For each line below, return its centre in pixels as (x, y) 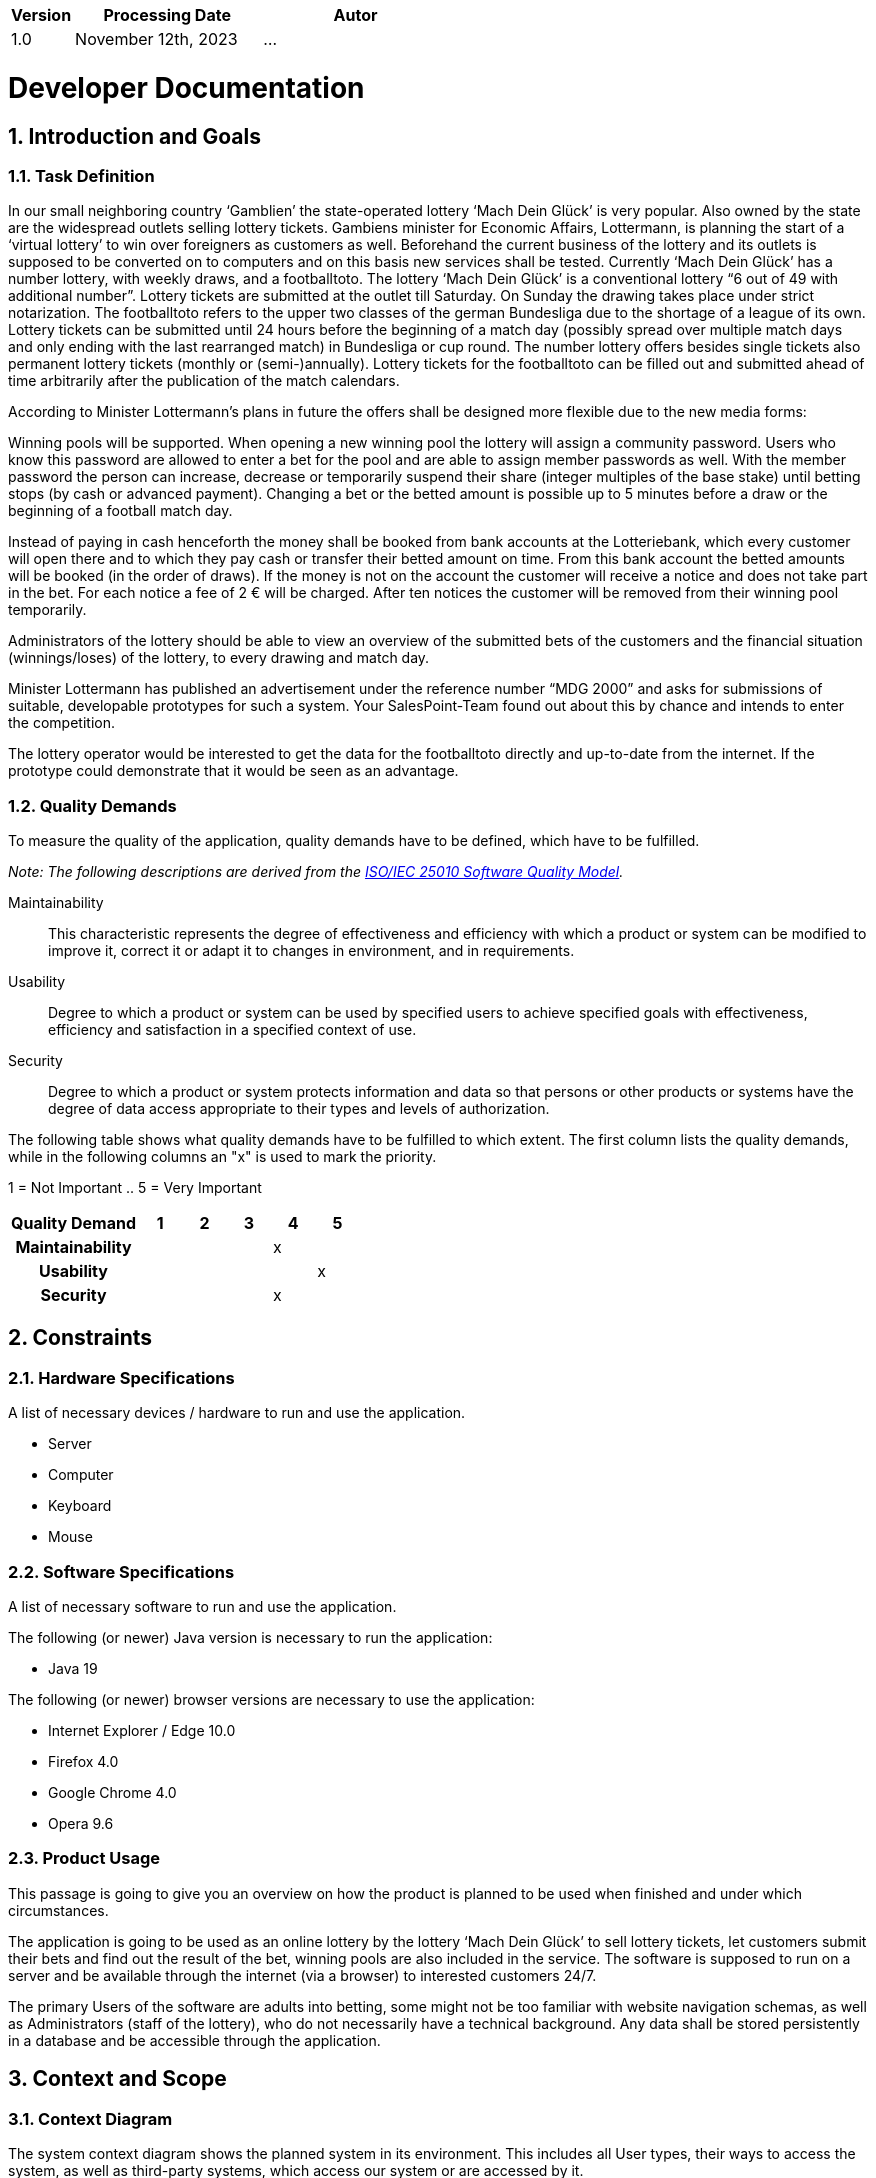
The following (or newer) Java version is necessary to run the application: (250, 1638)
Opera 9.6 (81, 1824)
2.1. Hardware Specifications (121, 1377)
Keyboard (80, 1506)
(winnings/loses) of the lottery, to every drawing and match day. (219, 658)
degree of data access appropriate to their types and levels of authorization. (299, 1109)
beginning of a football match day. (120, 511)
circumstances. (58, 1910)
